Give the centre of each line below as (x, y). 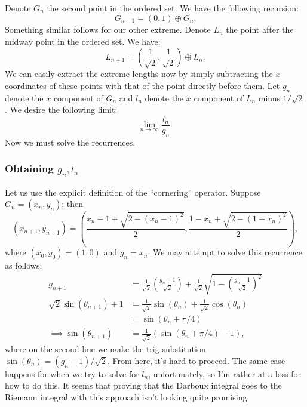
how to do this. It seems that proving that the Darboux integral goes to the (143, 385)
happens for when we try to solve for (72, 373)
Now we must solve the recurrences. (70, 142)
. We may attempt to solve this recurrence (225, 252)
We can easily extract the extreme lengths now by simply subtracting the (139, 74)
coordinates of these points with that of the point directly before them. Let (142, 85)
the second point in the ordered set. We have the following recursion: (173, 8)
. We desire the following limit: (61, 110)
